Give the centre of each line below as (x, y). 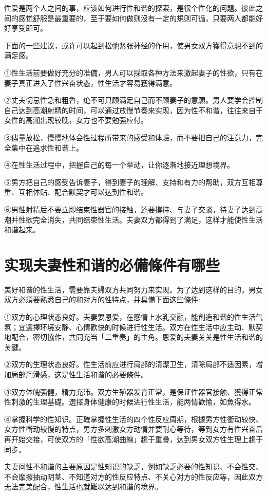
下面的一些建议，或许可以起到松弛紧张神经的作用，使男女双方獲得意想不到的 (133, 45)
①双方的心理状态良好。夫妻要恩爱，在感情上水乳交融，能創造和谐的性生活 (130, 317)
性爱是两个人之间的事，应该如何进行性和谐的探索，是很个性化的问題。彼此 (130, 8)
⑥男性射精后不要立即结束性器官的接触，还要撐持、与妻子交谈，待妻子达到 (130, 209)
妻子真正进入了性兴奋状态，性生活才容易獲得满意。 (90, 82)
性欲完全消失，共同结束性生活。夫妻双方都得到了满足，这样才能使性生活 (140, 219)
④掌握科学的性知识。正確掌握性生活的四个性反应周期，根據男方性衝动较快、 (133, 419)
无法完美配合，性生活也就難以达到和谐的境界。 (83, 487)
